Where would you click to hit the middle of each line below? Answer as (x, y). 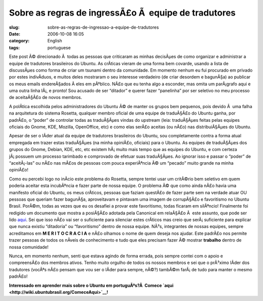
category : (19, 41)
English (55, 41)
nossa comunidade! (29, 247)
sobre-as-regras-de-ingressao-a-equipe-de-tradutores (103, 27)
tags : (14, 47)
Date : (15, 34)
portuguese (59, 47)
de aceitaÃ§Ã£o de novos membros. (46, 97)
